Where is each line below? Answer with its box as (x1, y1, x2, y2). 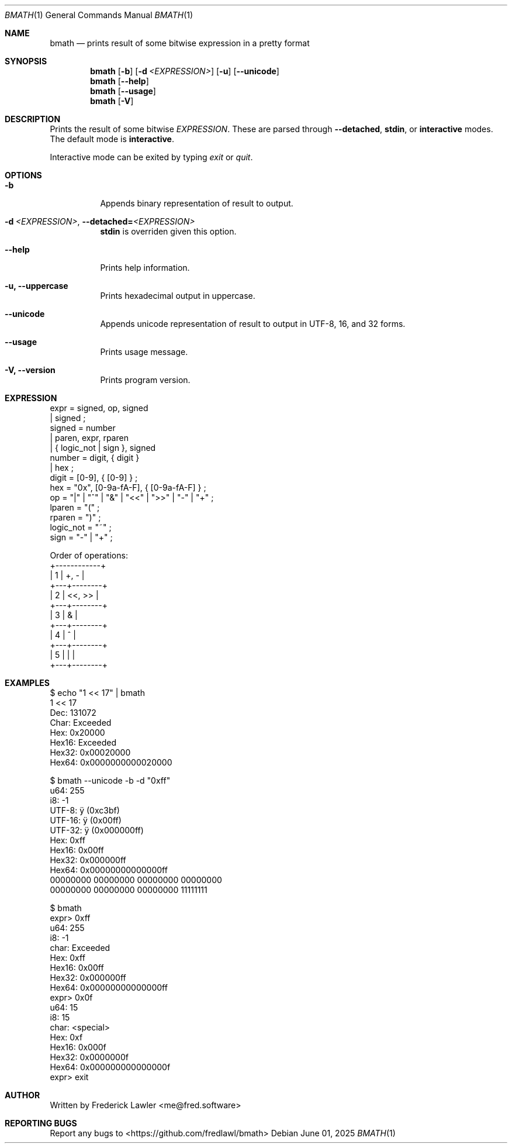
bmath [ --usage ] (90, 86, 156, 96)
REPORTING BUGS (5, 1118, 77, 1128)
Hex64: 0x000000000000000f (50, 1062, 171, 1072)
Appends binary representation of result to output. (100, 198, 293, 208)
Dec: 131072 (50, 708, 96, 718)
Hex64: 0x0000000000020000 (50, 757, 172, 767)
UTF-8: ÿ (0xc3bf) (50, 805, 120, 815)
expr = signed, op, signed (50, 403, 148, 413)
